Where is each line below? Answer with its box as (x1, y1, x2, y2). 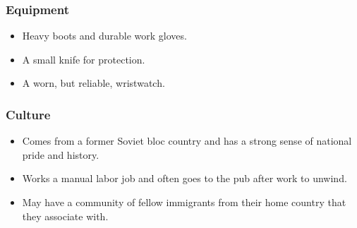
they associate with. (22, 208, 109, 223)
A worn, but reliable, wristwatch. (22, 76, 165, 90)
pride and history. (22, 147, 99, 162)
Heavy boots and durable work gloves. (22, 28, 187, 43)
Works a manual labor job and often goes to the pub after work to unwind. (22, 171, 347, 186)
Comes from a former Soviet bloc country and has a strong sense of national (22, 133, 352, 148)
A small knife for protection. (22, 52, 145, 66)
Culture (6, 105, 51, 123)
